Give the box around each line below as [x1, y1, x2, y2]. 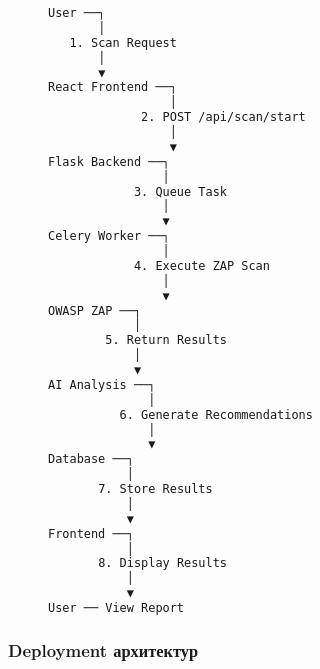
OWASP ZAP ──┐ [48, 303, 142, 318]
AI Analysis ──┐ [48, 377, 156, 392]
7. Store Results [98, 482, 213, 496]
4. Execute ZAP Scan [133, 258, 270, 273]
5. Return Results [105, 333, 227, 348]
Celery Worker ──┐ [48, 229, 170, 244]
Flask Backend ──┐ [48, 154, 170, 169]
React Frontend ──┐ [48, 80, 177, 95]
